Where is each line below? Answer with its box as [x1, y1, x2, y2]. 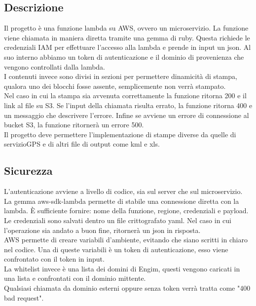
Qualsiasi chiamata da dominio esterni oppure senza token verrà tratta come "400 [4, 283, 251, 293]
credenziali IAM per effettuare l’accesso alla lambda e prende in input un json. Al [4, 42, 251, 52]
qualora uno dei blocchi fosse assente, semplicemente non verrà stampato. [4, 80, 226, 91]
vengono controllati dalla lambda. [4, 61, 106, 72]
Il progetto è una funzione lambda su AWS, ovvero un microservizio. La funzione [4, 23, 249, 33]
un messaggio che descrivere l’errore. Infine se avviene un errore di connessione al [4, 110, 249, 120]
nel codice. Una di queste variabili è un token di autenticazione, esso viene [4, 244, 228, 254]
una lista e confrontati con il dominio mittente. [4, 273, 146, 283]
